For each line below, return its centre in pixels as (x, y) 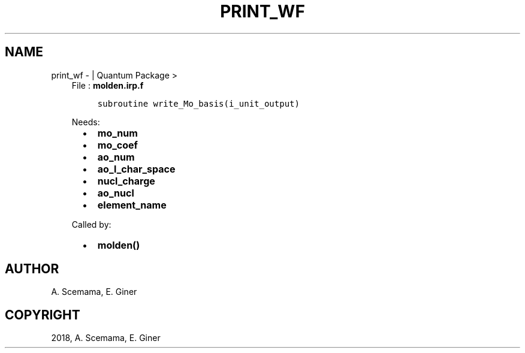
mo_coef (117, 145)
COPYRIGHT (43, 315)
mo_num (117, 133)
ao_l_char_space (136, 169)
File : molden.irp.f (108, 85)
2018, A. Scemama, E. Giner (106, 338)
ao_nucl (116, 193)
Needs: (86, 122)
